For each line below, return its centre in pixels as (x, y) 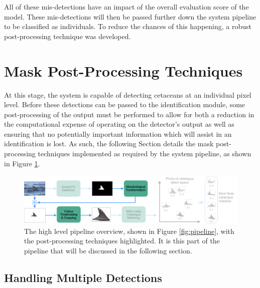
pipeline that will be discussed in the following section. (108, 250)
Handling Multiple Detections (83, 277)
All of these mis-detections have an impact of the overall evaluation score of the (126, 7)
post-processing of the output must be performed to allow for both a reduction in (129, 114)
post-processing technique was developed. (68, 36)
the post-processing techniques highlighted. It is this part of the (122, 241)
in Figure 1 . (22, 163)
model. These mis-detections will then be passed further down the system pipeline (130, 16)
